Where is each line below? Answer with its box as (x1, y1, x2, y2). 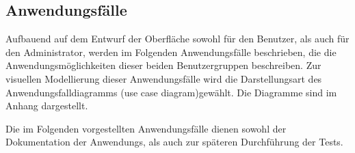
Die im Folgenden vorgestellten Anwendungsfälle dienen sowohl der (5, 121, 287, 135)
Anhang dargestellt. (5, 98, 88, 113)
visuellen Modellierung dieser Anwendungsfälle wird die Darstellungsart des (5, 71, 322, 85)
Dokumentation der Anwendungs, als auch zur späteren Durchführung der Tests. (5, 135, 343, 149)
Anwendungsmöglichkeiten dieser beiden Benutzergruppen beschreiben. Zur (5, 58, 321, 72)
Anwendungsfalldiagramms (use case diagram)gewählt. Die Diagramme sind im (5, 85, 337, 99)
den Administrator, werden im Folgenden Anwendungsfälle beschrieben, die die (5, 44, 337, 59)
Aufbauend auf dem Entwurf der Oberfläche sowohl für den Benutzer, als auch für (5, 31, 350, 46)
